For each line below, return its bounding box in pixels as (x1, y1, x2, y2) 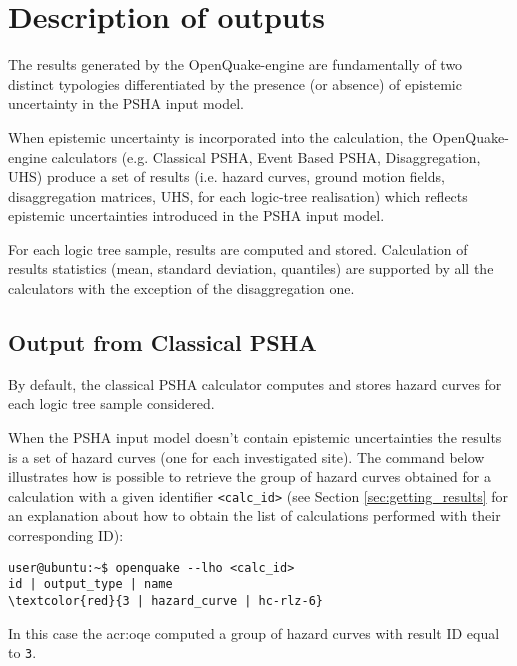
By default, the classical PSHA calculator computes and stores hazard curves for (8, 373, 502, 394)
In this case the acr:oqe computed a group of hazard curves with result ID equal (8, 622, 500, 643)
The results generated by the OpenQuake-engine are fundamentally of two (8, 54, 463, 75)
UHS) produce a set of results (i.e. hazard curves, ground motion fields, (8, 166, 445, 187)
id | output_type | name (8, 577, 173, 592)
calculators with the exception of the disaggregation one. (8, 278, 355, 299)
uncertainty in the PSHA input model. (8, 93, 244, 114)
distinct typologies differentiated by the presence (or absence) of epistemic (8, 73, 462, 94)
